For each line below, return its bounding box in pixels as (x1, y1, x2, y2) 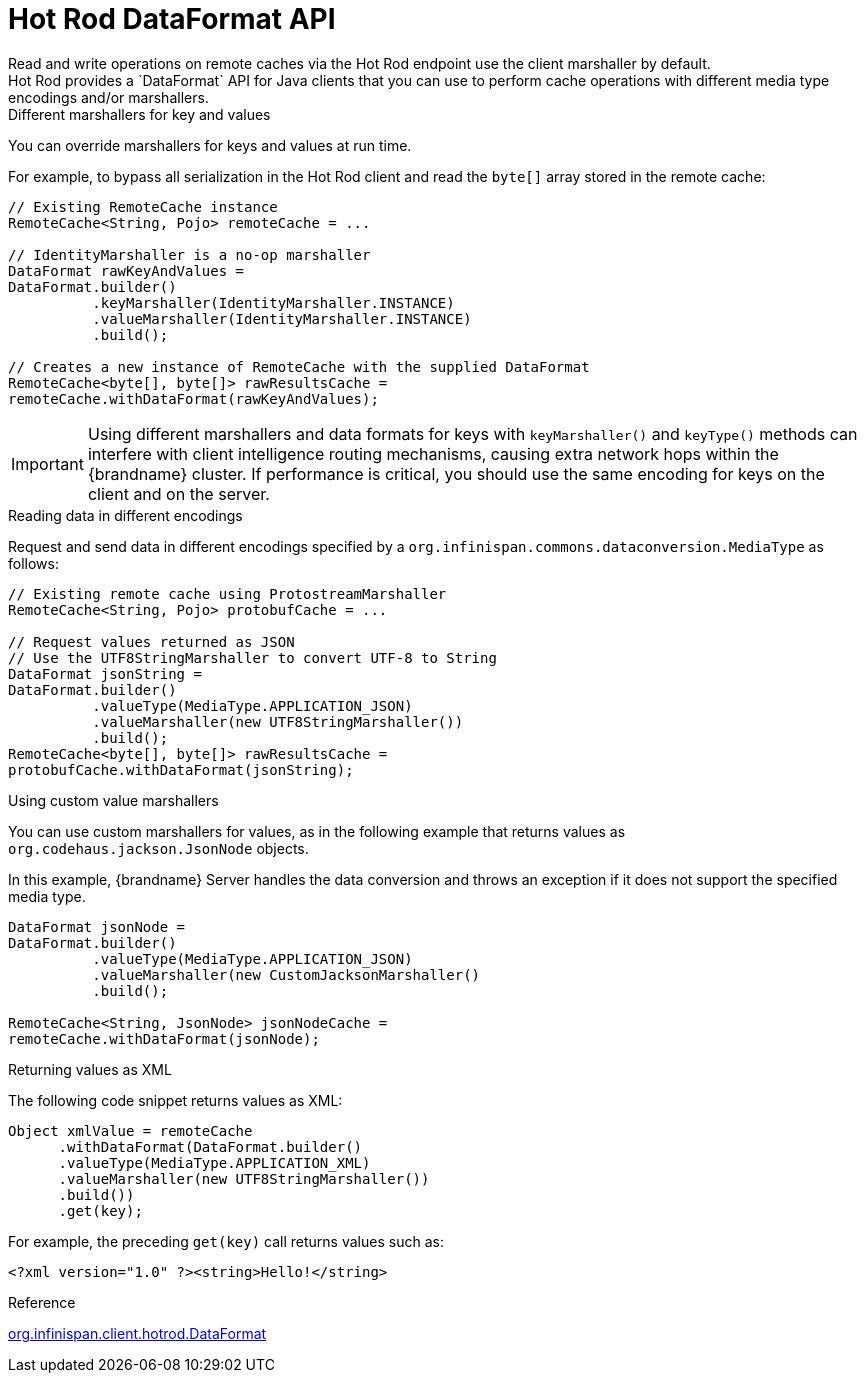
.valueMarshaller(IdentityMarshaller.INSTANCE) (92, 310, 472, 327)
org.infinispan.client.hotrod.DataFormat (8, 1324, 267, 1342)
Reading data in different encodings (8, 506, 243, 524)
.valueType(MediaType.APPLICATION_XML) (58, 1154, 371, 1171)
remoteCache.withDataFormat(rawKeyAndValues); (8, 390, 379, 407)
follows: (8, 554, 59, 572)
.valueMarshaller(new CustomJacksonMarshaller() (92, 966, 481, 983)
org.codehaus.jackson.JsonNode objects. (8, 839, 309, 857)
